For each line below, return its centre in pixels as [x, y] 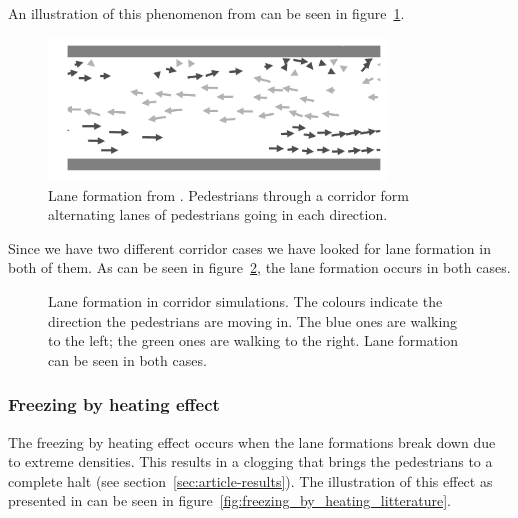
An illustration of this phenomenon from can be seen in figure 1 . [206, 13]
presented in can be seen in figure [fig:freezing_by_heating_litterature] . [229, 500]
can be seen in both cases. [127, 359]
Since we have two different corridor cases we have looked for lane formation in [249, 247]
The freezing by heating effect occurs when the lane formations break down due [252, 441]
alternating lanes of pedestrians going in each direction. [218, 214]
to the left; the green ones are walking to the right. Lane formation [253, 340]
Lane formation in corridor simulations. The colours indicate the [245, 300]
